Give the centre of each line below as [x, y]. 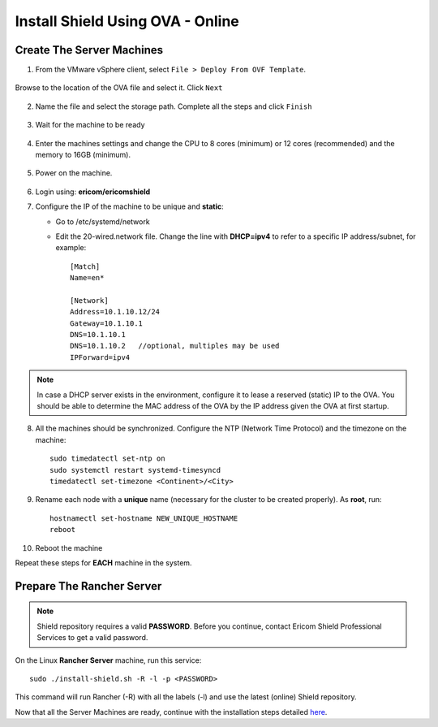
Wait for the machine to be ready [90, 125]
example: [71, 248]
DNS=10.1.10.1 [98, 335]
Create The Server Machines [89, 50]
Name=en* [87, 278]
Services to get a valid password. [92, 638]
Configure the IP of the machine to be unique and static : [130, 206]
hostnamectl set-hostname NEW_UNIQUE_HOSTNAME [144, 518]
